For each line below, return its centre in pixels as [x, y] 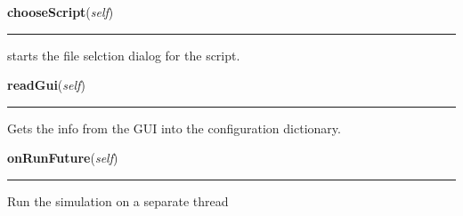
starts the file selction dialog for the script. [124, 55]
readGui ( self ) [46, 85]
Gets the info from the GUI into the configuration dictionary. [174, 128]
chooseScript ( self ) [61, 12]
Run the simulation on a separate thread [118, 200]
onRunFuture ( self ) [63, 158]
